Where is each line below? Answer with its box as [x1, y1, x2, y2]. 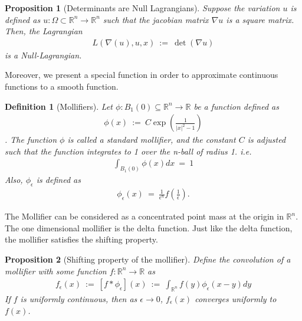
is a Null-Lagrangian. [5, 48, 82, 61]
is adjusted [247, 133, 286, 146]
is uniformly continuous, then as [20, 292, 137, 304]
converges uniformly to [195, 292, 277, 304]
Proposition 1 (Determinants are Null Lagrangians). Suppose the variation [5, 2, 280, 14]
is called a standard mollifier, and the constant [67, 133, 236, 146]
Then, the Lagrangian [5, 25, 83, 37]
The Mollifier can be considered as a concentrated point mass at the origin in [5, 210, 284, 222]
